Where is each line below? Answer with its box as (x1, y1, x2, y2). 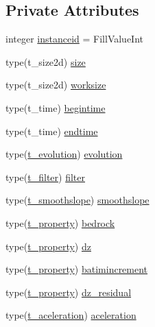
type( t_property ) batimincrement (5, 262, 148, 276)
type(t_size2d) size (5, 54, 86, 69)
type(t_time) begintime (5, 100, 106, 114)
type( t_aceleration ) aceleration (5, 308, 136, 322)
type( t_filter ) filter (5, 169, 86, 184)
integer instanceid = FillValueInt (5, 32, 143, 46)
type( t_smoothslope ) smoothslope (5, 193, 150, 207)
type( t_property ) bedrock (5, 215, 115, 230)
